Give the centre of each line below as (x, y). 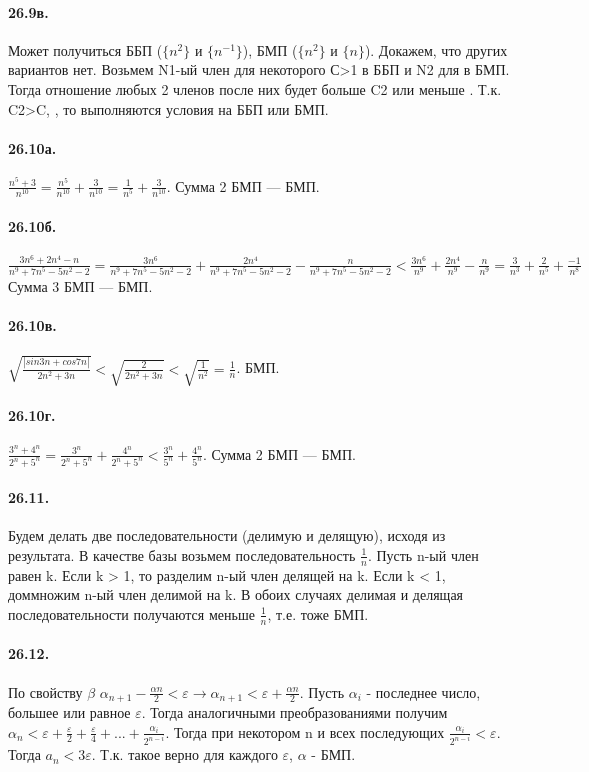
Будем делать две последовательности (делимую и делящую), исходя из (227, 535)
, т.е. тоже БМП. (318, 613)
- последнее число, (423, 691)
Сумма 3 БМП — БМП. (80, 286)
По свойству (45, 691)
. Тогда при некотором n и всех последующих (305, 731)
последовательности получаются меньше (131, 613)
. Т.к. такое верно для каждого (184, 754)
